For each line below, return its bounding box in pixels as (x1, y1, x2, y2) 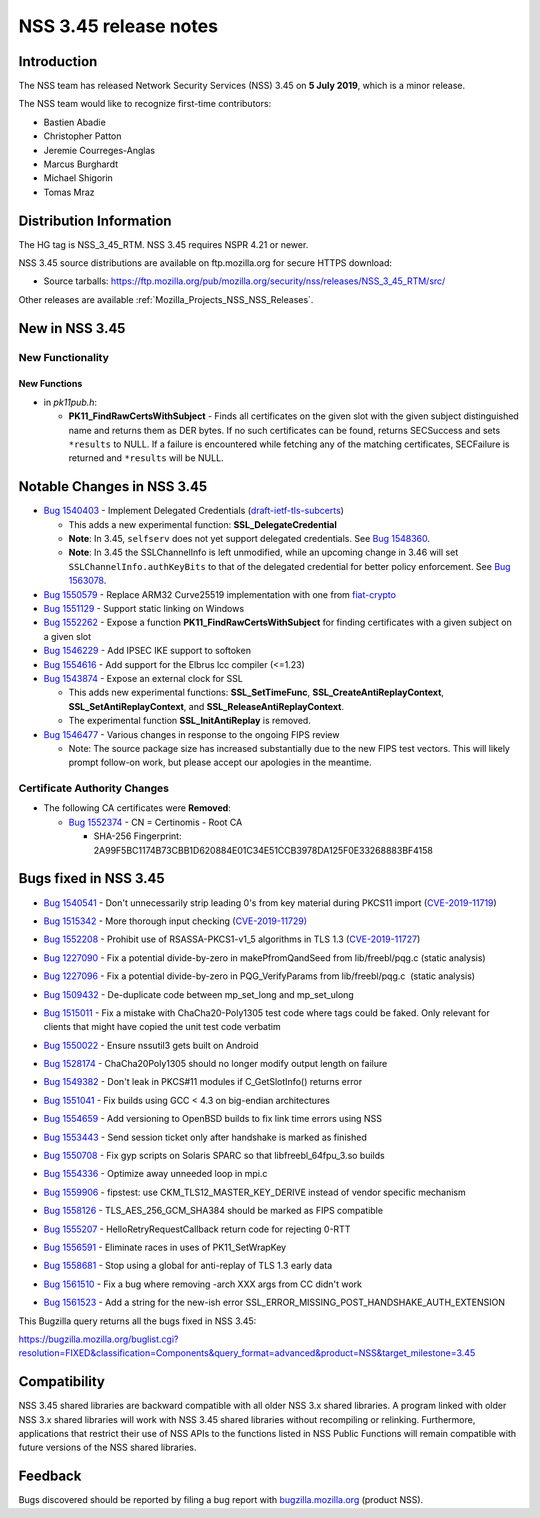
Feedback (18, 1468, 82, 1485)
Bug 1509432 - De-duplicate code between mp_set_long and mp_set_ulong (43, 988, 354, 1000)
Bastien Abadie (43, 116, 107, 128)
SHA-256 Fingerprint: (93, 830, 182, 842)
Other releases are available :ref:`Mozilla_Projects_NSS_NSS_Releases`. (18, 293, 314, 305)
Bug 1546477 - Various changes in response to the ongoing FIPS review (43, 728, 340, 740)
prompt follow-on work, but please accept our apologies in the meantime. (68, 756, 372, 769)
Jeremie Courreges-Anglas (43, 144, 155, 156)
